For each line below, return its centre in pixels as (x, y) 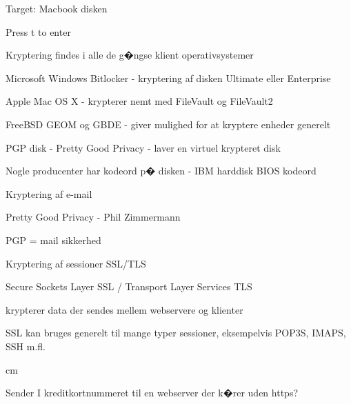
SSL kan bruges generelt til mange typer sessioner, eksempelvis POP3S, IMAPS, (176, 333)
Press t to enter (38, 31)
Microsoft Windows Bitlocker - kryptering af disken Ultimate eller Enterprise (168, 78)
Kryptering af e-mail (49, 193)
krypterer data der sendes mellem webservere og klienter (124, 309)
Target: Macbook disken (57, 8)
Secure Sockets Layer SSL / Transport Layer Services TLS (129, 286)
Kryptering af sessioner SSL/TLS (76, 263)
